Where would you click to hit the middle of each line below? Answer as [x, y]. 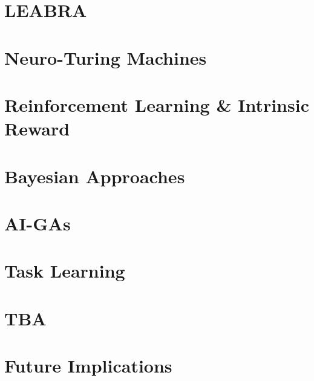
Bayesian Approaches [95, 176]
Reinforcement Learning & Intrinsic [157, 104]
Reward [37, 129]
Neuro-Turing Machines [106, 57]
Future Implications [88, 365]
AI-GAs [38, 223]
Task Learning [65, 271]
